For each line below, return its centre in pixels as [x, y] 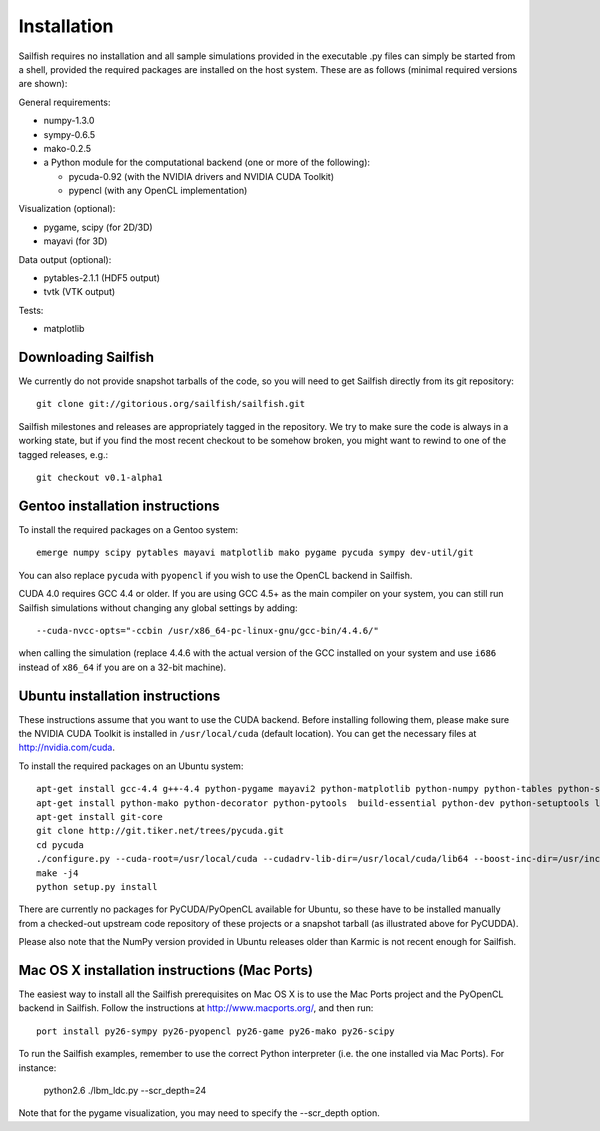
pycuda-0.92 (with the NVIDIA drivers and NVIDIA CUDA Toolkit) [201, 176]
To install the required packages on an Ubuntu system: [131, 766]
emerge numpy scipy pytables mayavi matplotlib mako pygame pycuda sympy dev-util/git [255, 553]
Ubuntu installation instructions [119, 695]
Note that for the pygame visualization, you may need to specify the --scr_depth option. [199, 1113]
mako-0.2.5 [67, 148]
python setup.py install [97, 886]
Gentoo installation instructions [119, 505]
